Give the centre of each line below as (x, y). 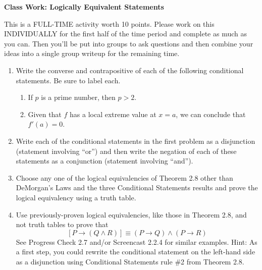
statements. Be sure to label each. (68, 80)
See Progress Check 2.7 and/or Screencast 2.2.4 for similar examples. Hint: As (137, 241)
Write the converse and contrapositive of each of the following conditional (130, 70)
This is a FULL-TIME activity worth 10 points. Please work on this (109, 23)
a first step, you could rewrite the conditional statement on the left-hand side (136, 252)
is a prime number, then (78, 97)
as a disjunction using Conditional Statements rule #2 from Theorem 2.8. (130, 261)
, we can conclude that (211, 114)
